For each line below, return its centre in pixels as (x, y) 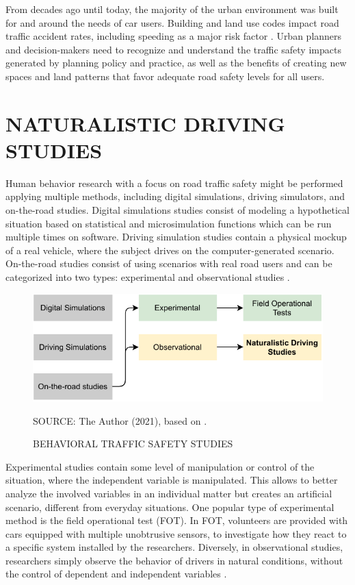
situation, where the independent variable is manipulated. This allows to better (172, 480)
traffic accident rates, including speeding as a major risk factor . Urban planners (174, 36)
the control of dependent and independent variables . (116, 574)
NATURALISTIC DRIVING (145, 123)
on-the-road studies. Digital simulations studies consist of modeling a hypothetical (177, 210)
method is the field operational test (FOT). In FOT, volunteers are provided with (177, 520)
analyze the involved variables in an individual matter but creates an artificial (169, 493)
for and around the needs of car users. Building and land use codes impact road (172, 22)
